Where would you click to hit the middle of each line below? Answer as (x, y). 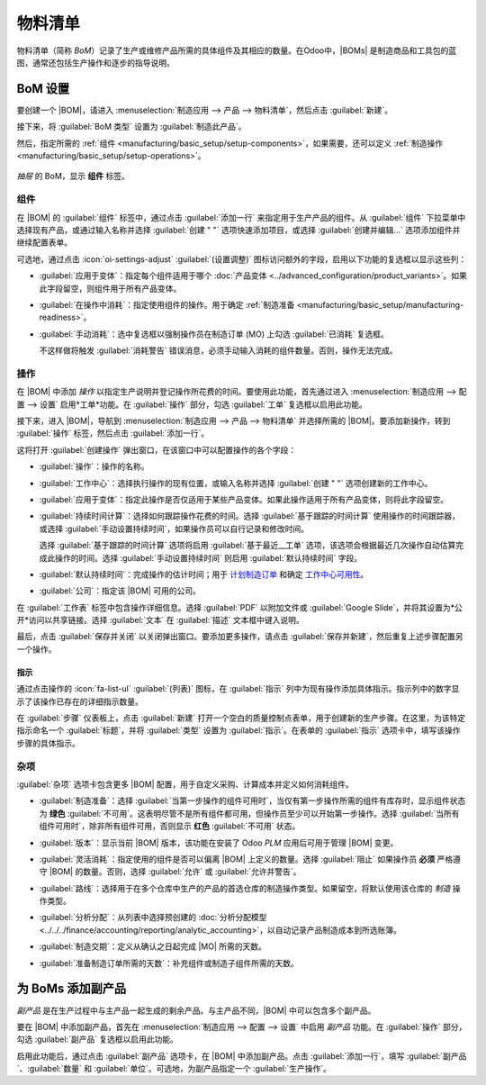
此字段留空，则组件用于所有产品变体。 (110, 288)
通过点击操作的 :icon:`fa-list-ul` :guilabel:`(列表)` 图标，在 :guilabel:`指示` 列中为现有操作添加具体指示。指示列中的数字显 (238, 689)
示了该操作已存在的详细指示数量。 (80, 701)
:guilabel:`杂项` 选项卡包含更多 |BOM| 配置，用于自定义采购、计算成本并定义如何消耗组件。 (185, 784)
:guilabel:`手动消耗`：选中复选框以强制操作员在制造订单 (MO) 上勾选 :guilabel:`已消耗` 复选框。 (214, 334)
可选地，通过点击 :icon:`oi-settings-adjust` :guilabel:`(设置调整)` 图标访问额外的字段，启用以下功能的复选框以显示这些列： (242, 259)
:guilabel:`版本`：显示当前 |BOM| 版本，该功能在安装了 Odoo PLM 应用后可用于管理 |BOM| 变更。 (219, 843)
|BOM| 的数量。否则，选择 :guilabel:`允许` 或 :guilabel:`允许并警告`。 (175, 872)
